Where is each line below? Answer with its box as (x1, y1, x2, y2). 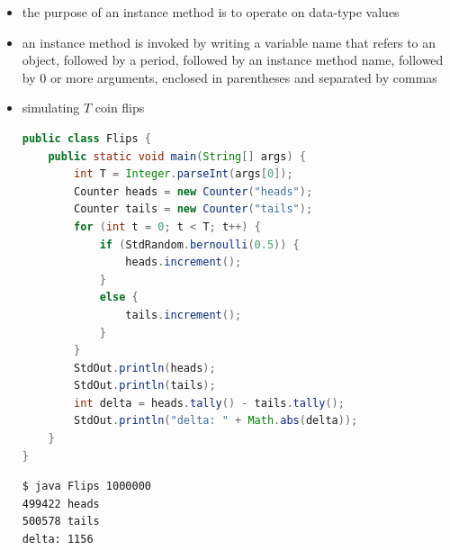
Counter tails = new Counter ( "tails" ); (74, 203, 313, 216)
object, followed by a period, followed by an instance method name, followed (22, 50, 444, 69)
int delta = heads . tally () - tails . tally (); (74, 396, 345, 410)
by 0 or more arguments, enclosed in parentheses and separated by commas (22, 68, 437, 86)
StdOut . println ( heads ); (74, 361, 216, 374)
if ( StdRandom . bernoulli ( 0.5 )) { (99, 238, 300, 251)
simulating (22, 98, 80, 117)
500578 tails (22, 515, 100, 528)
